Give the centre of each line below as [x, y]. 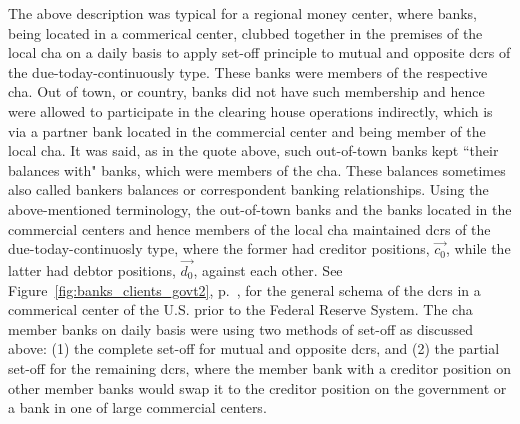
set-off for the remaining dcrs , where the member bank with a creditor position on [259, 367]
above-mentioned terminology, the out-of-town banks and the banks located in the [260, 208]
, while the [478, 248]
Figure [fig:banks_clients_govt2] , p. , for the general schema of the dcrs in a [244, 289]
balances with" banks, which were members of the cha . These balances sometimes [257, 169]
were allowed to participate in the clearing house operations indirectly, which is [250, 110]
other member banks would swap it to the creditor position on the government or [257, 387]
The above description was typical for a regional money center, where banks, [243, 13]
